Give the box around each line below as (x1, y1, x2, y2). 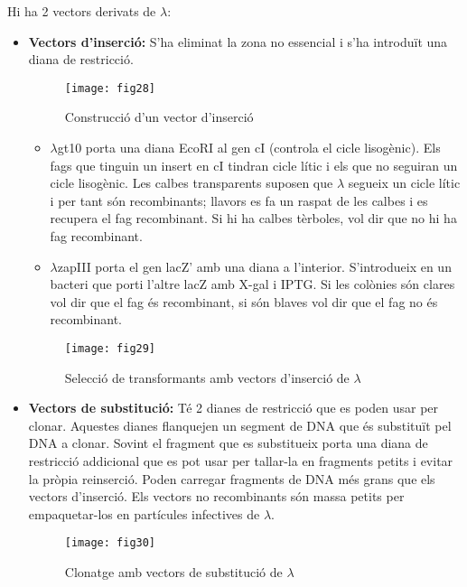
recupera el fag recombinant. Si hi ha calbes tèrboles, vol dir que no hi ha (50, 209, 457, 228)
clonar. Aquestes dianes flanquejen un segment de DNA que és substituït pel (28, 415, 452, 434)
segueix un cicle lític (348, 173, 461, 192)
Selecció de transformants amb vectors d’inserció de (64, 368, 350, 387)
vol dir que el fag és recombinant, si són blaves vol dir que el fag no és (50, 292, 438, 311)
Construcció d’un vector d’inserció (64, 107, 254, 126)
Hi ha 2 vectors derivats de (7, 2, 156, 20)
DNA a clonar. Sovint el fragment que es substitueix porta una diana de (28, 433, 428, 452)
